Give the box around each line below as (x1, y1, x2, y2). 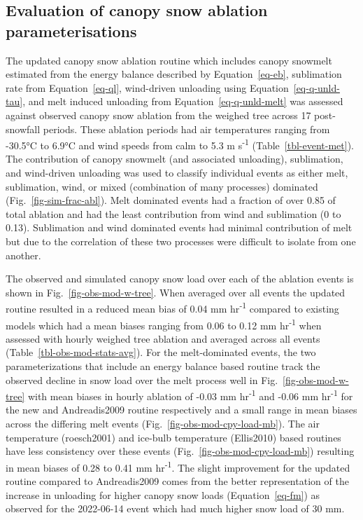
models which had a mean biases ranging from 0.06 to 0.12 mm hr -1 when (6, 315, 322, 332)
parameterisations (6, 20, 137, 41)
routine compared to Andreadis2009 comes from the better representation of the (6, 474, 349, 488)
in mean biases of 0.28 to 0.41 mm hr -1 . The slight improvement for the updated (6, 458, 350, 474)
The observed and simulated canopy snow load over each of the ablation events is (6, 271, 354, 286)
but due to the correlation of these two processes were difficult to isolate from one (6, 233, 356, 248)
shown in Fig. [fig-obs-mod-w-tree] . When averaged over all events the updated (6, 285, 346, 299)
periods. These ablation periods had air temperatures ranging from (43, 121, 330, 136)
